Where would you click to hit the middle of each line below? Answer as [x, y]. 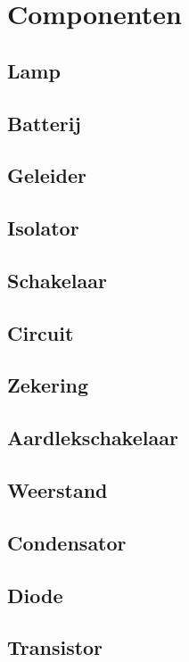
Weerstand [58, 490]
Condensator [67, 542]
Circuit [41, 332]
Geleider [47, 175]
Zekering [48, 385]
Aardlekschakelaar [93, 438]
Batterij [44, 123]
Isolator [43, 228]
